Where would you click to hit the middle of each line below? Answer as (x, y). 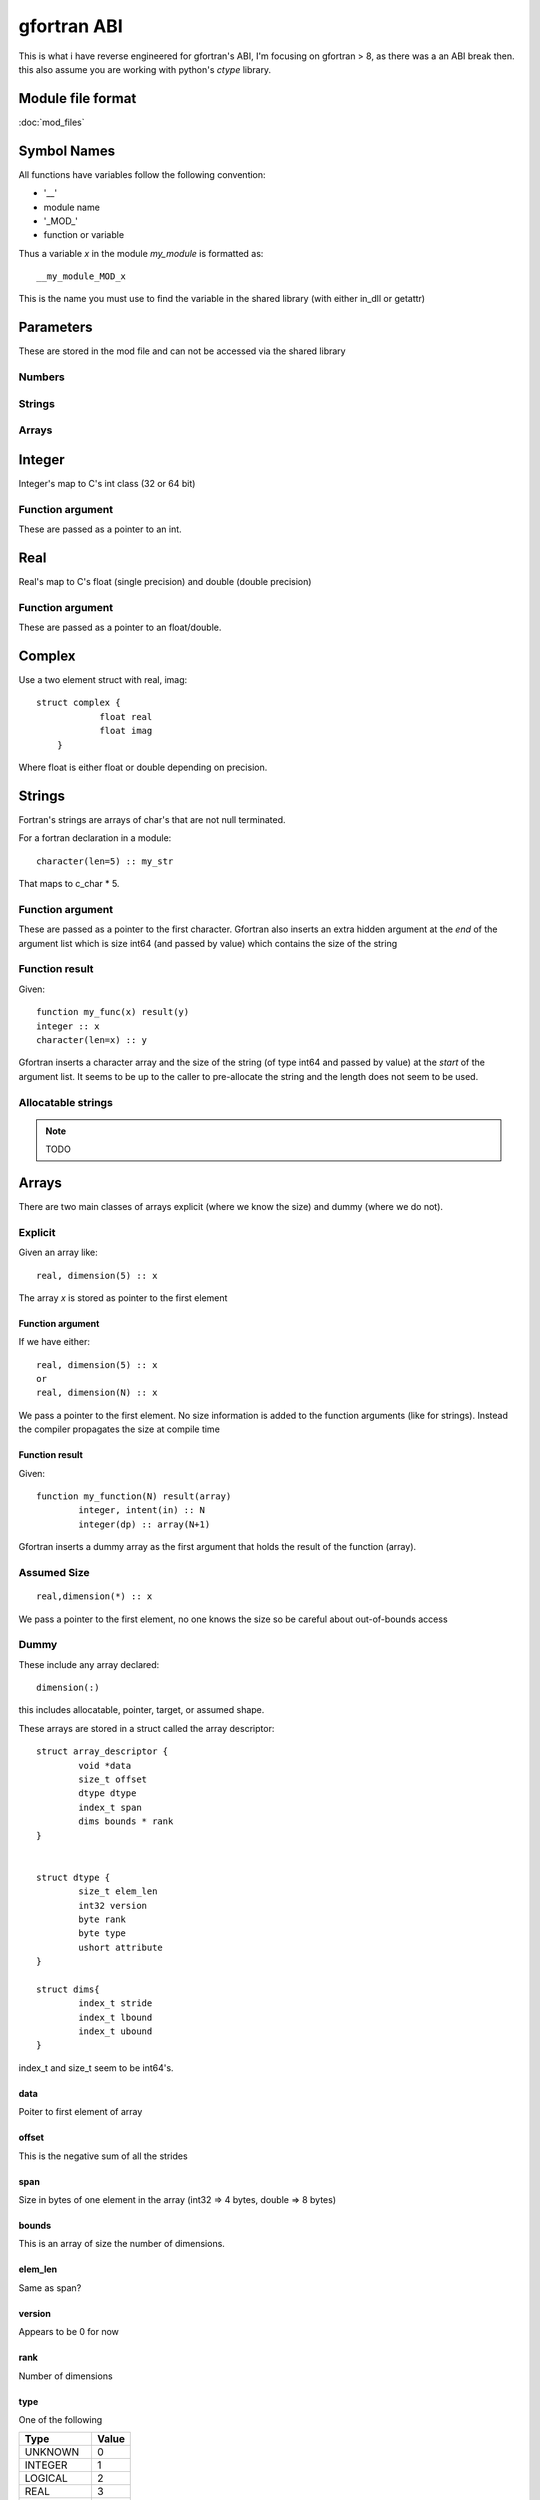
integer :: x (68, 1026)
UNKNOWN (52, 2452)
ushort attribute (121, 1947)
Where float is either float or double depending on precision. (143, 767)
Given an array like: (58, 1252)
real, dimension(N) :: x (97, 1393)
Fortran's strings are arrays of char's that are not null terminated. (152, 819)
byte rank (102, 1919)
